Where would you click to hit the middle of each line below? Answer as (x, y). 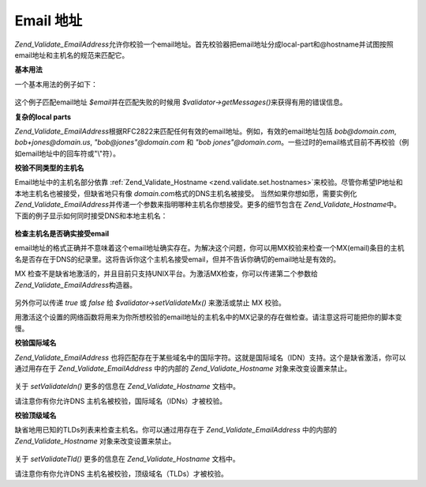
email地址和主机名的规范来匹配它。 (72, 55)
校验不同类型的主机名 (49, 168)
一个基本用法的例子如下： (56, 84)
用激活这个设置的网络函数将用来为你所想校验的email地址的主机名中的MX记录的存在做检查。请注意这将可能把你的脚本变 (208, 317)
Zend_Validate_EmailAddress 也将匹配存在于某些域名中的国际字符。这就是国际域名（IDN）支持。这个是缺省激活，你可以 (210, 357)
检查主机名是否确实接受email (62, 234)
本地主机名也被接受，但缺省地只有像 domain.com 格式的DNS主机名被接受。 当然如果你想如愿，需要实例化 (186, 193)
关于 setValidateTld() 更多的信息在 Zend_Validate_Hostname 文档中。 (127, 459)
